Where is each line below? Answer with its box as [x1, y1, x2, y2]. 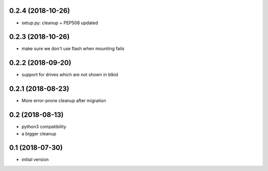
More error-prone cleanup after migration [21, 98, 106, 104]
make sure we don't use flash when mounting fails [21, 46, 125, 52]
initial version [21, 157, 49, 163]
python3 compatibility [21, 124, 67, 130]
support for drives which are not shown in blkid [21, 72, 119, 78]
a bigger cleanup [21, 130, 57, 136]
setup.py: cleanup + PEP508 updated [21, 20, 98, 26]
